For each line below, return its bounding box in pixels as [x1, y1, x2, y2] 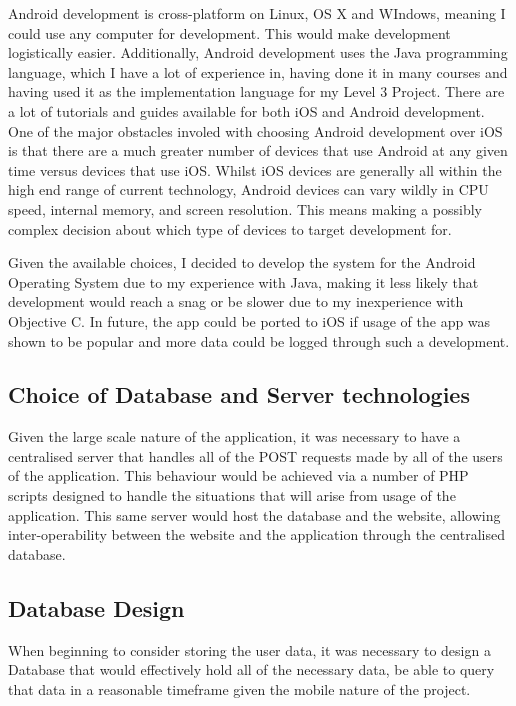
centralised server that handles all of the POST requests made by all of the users [8, 445, 503, 466]
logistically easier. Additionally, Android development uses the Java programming [8, 42, 508, 63]
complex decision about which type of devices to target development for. [8, 218, 452, 239]
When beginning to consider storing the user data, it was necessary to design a [8, 639, 491, 660]
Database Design [8, 592, 185, 623]
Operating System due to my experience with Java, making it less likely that [8, 271, 479, 292]
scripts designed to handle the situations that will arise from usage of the [8, 485, 456, 506]
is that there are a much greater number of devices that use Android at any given [8, 140, 508, 161]
